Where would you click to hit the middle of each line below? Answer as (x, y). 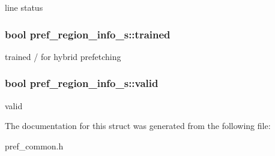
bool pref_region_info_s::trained (88, 34)
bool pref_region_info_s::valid (82, 83)
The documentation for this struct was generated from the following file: (138, 126)
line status (24, 7)
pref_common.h (34, 145)
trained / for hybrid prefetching (63, 56)
